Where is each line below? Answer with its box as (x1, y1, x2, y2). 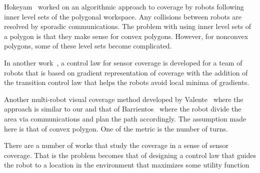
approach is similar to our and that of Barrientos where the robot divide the (4, 103, 241, 114)
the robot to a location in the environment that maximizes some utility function (4, 159, 249, 170)
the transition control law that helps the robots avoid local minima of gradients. (4, 77, 249, 87)
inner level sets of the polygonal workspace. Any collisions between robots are (4, 11, 242, 21)
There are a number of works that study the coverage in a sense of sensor (4, 140, 229, 150)
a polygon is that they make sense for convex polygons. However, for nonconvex (4, 30, 248, 41)
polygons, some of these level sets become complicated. (4, 40, 172, 51)
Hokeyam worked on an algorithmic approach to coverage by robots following (4, 1, 244, 11)
